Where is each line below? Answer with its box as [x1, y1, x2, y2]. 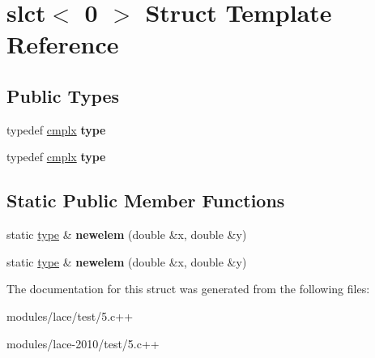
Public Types [6, 83, 120, 108]
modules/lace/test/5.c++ [6, 307, 134, 324]
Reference [6, 28, 119, 61]
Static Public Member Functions [6, 188, 285, 213]
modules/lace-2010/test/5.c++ [6, 335, 160, 352]
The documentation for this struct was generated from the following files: [6, 280, 370, 297]
